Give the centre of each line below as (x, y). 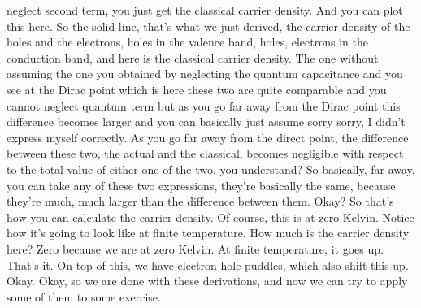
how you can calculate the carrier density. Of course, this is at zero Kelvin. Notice (210, 217)
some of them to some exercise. (84, 296)
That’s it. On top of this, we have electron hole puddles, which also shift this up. (208, 265)
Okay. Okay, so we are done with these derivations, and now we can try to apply (207, 281)
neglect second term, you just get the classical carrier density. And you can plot (205, 10)
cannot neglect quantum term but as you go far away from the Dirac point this (204, 105)
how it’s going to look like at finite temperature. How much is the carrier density (208, 233)
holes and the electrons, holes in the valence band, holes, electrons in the (187, 42)
